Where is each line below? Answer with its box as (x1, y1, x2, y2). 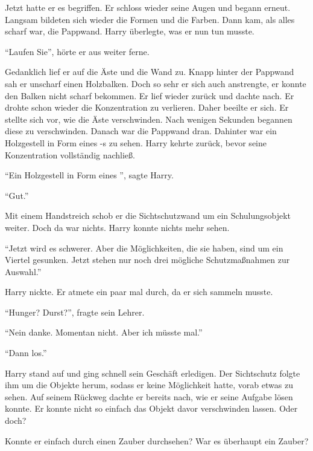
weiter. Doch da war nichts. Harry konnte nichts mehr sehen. (5, 221, 230, 233)
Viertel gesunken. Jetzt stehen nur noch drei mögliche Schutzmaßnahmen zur (5, 253, 290, 266)
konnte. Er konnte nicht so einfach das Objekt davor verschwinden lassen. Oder (5, 402, 298, 415)
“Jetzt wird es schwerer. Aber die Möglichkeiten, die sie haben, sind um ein (5, 241, 283, 254)
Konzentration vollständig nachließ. (5, 148, 135, 161)
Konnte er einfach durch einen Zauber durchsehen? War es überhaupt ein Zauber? (5, 434, 309, 447)
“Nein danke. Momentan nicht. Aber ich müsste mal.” (5, 326, 203, 339)
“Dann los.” (5, 346, 47, 359)
